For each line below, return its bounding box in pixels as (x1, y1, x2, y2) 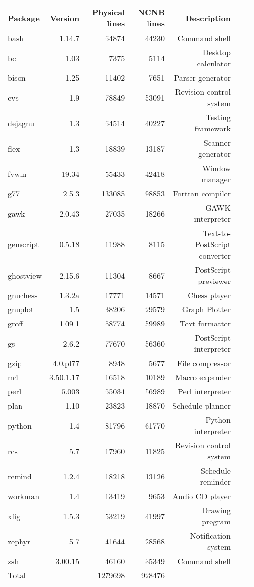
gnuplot (8, 304, 34, 315)
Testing (205, 111, 231, 123)
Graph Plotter (182, 304, 231, 315)
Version (50, 12, 80, 23)
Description (185, 12, 231, 23)
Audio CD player (172, 490, 231, 501)
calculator (197, 58, 231, 69)
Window (202, 162, 231, 174)
